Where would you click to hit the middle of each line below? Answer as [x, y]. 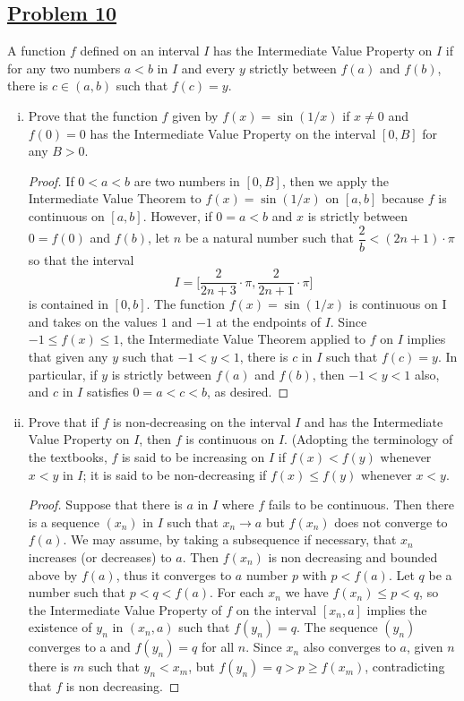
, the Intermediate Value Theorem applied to [242, 339]
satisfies [107, 392]
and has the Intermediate [374, 421]
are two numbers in [187, 180]
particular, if [63, 374]
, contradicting [405, 667]
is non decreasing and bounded [353, 556]
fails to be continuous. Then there [361, 504]
